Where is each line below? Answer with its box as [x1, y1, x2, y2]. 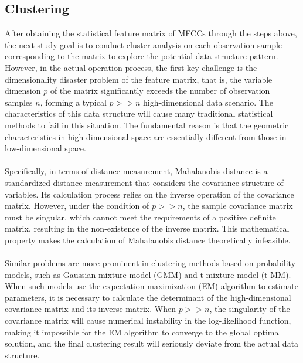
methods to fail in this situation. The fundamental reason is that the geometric [5, 118, 289, 131]
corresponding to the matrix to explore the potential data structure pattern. [5, 50, 278, 62]
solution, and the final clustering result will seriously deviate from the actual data [5, 337, 299, 350]
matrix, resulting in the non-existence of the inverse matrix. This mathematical [5, 222, 290, 235]
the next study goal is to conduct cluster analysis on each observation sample [5, 38, 282, 50]
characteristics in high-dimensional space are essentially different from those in [5, 130, 287, 143]
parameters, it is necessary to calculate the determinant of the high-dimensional [5, 291, 291, 303]
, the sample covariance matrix [182, 199, 293, 212]
